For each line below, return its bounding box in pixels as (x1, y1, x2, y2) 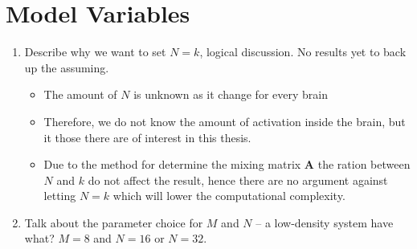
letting (43, 187, 76, 204)
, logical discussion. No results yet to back (199, 43, 407, 60)
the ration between (317, 156, 411, 173)
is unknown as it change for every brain (133, 86, 328, 103)
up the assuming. (24, 59, 109, 76)
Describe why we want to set (24, 43, 166, 60)
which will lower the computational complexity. (112, 187, 345, 204)
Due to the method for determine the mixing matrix (43, 156, 301, 173)
